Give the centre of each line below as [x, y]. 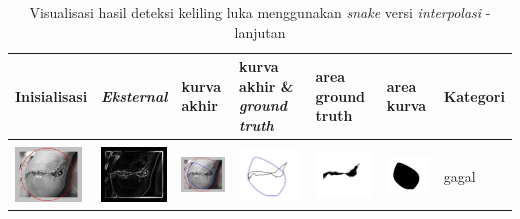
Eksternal [134, 95]
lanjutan [260, 31]
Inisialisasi [51, 95]
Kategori [474, 95]
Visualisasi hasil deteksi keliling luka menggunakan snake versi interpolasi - [260, 12]
